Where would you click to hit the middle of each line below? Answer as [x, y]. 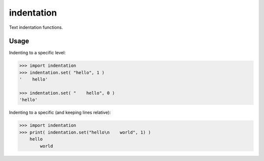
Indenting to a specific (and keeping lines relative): [60, 113]
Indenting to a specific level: [37, 53]
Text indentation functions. [36, 27]
